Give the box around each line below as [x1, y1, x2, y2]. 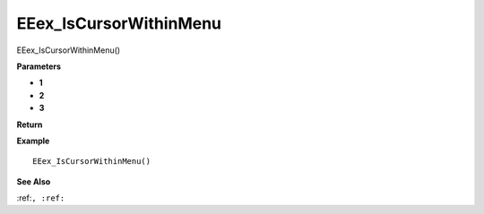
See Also [16, 175, 51, 187]
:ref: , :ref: [16, 193, 65, 203]
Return [16, 119, 43, 130]
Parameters [16, 61, 62, 72]
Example [16, 135, 50, 146]
